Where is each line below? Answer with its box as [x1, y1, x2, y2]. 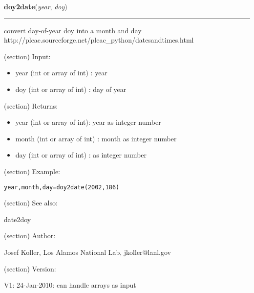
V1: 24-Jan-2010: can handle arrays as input [4, 280, 136, 290]
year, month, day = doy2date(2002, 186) [4, 183, 120, 191]
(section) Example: [4, 166, 60, 176]
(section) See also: [4, 198, 58, 208]
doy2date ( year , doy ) [4, 1, 67, 11]
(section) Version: [4, 263, 56, 273]
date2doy [4, 214, 31, 224]
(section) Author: [4, 230, 56, 241]
